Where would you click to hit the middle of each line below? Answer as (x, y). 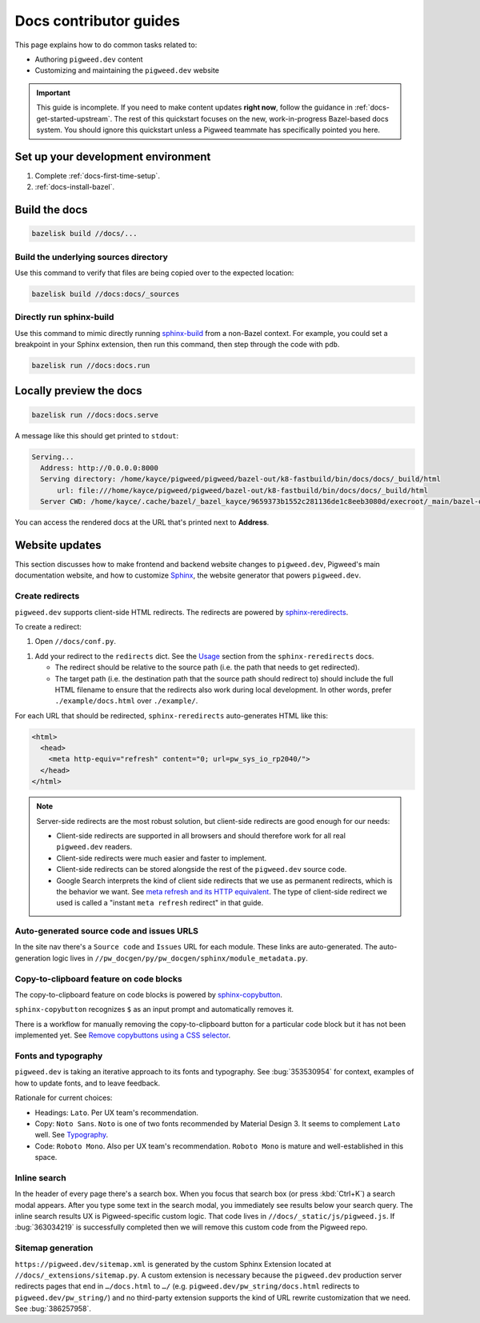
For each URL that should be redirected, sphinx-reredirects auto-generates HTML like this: (171, 715)
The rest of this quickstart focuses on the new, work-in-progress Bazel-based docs (251, 118)
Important (54, 93)
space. (46, 1157)
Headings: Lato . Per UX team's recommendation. (117, 1113)
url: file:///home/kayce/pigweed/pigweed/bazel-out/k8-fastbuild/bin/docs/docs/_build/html (242, 490)
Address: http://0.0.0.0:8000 (100, 468)
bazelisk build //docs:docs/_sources (106, 294)
